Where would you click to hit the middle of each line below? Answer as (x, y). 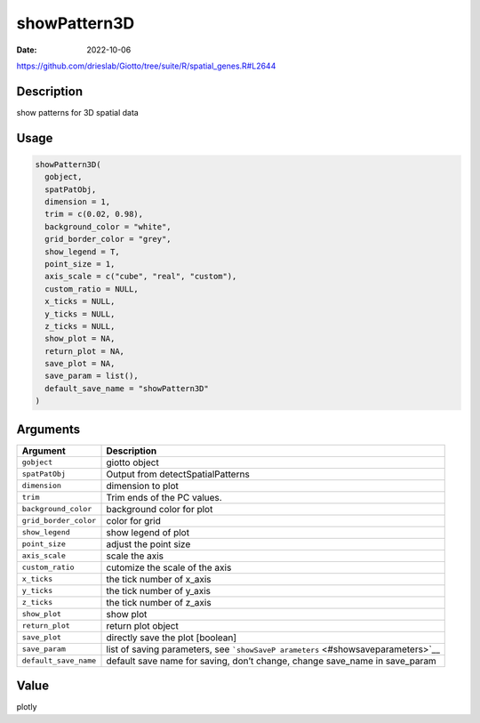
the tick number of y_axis (158, 590)
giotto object (132, 462)
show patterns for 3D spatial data (78, 112)
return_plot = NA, (84, 351)
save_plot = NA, (80, 364)
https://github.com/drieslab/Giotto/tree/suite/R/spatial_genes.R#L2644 (146, 66)
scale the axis (135, 556)
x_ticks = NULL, (80, 301)
